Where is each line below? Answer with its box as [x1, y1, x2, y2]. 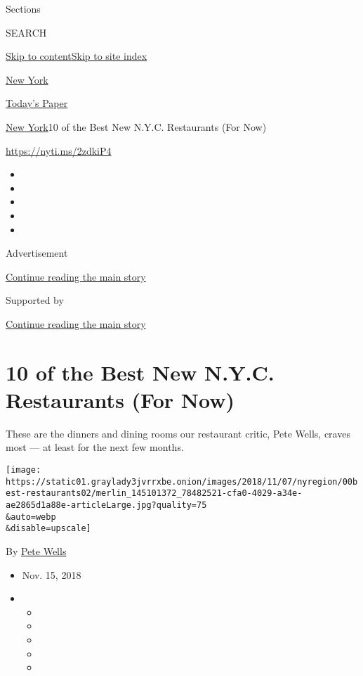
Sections [6, 1, 41, 15]
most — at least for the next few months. [6, 440, 184, 454]
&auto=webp [6, 511, 56, 522]
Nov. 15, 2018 [22, 567, 81, 582]
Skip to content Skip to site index [6, 49, 147, 63]
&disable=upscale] [6, 523, 91, 534]
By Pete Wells [6, 543, 67, 558]
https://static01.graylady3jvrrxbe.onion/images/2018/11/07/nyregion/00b [6, 476, 358, 487]
